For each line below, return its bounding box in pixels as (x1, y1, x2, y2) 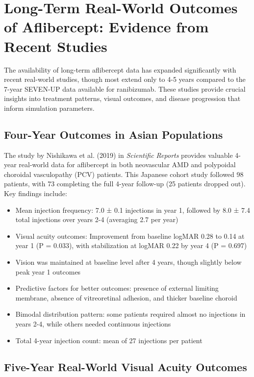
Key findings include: (4, 188, 67, 199)
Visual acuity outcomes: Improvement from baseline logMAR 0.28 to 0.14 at (15, 230, 245, 241)
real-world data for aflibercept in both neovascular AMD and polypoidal (19, 159, 236, 170)
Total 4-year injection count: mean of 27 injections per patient (15, 335, 203, 345)
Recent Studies (4, 36, 107, 56)
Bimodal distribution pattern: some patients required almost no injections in (15, 309, 246, 319)
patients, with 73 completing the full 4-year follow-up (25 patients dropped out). (4, 178, 246, 189)
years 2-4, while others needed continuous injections (15, 318, 171, 328)
